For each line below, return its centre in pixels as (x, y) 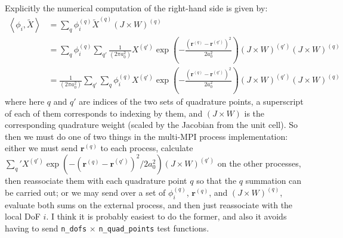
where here (25, 101)
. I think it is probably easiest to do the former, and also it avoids (166, 216)
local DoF (23, 216)
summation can (274, 180)
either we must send (41, 148)
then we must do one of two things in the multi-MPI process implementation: (146, 136)
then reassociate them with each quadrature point (96, 180)
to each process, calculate (147, 148)
